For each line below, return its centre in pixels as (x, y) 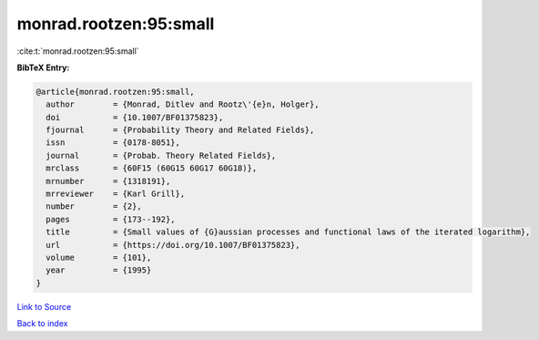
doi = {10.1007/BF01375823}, (135, 117)
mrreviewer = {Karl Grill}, (116, 194)
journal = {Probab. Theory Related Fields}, (161, 155)
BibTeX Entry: (43, 67)
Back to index (42, 324)
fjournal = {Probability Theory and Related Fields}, (180, 130)
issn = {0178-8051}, (113, 143)
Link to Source (44, 306)
